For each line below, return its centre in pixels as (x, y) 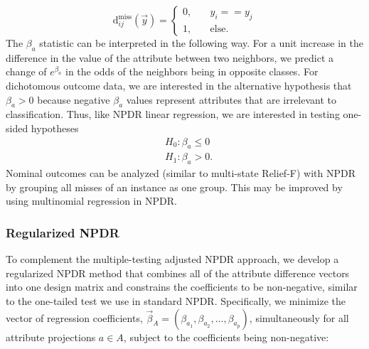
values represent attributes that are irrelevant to (231, 99)
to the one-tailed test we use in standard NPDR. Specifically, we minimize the (176, 301)
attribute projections (51, 337)
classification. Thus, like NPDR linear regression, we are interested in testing (173, 114)
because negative (74, 99)
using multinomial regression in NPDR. (91, 201)
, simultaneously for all (299, 317)
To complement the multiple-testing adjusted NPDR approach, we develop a (172, 259)
